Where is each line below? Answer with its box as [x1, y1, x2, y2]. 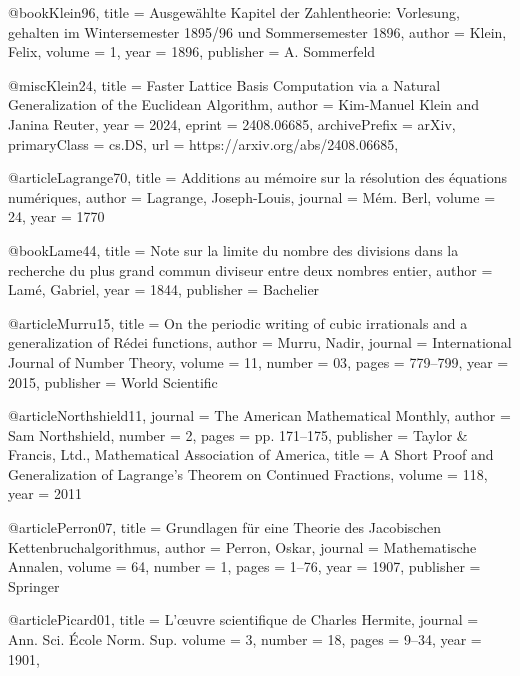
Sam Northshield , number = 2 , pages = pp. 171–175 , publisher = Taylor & [8, 424, 468, 445]
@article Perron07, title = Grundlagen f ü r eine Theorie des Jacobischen [8, 517, 441, 538]
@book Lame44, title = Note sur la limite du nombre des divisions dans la [8, 239, 459, 260]
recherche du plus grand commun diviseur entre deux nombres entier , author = [8, 259, 493, 280]
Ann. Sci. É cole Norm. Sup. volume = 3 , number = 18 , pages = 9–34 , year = [8, 629, 482, 650]
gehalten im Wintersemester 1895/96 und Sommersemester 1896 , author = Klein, [8, 21, 507, 42]
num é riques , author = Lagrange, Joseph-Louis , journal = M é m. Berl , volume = [8, 186, 496, 207]
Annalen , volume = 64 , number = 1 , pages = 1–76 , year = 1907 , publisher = [8, 556, 481, 577]
